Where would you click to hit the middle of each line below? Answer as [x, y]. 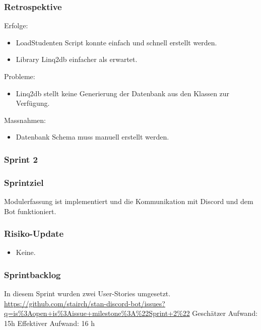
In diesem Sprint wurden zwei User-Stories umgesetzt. [87, 293]
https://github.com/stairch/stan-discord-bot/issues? [85, 303]
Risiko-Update [34, 234]
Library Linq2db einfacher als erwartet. [77, 59]
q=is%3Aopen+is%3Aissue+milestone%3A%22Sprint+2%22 [97, 313]
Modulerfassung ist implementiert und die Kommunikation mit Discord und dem [129, 201]
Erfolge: [16, 25]
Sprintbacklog [32, 274]
